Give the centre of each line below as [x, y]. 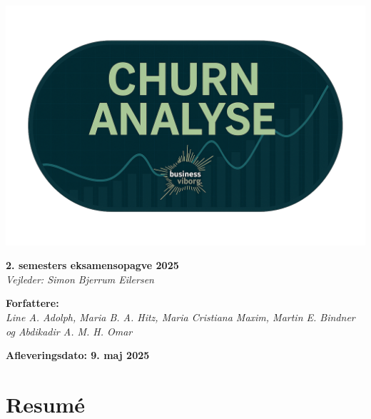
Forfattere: [32, 303]
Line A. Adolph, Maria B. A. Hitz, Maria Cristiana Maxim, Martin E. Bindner [181, 317]
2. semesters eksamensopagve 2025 [92, 265]
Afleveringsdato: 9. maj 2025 [78, 355]
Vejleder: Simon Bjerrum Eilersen [80, 279]
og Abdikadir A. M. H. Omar [69, 331]
